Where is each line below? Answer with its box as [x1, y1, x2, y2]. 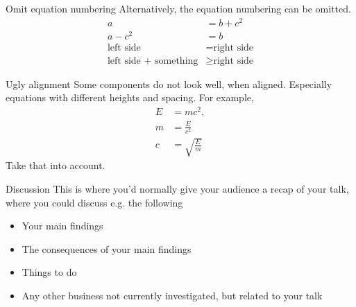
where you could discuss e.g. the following [6, 195, 183, 209]
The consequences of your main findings [22, 241, 192, 256]
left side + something [107, 55, 198, 66]
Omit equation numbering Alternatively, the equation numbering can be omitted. [6, 1, 351, 15]
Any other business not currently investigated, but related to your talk [22, 288, 323, 302]
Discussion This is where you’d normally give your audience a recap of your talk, [6, 182, 349, 196]
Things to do [22, 265, 77, 279]
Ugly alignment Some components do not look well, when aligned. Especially [6, 76, 332, 91]
